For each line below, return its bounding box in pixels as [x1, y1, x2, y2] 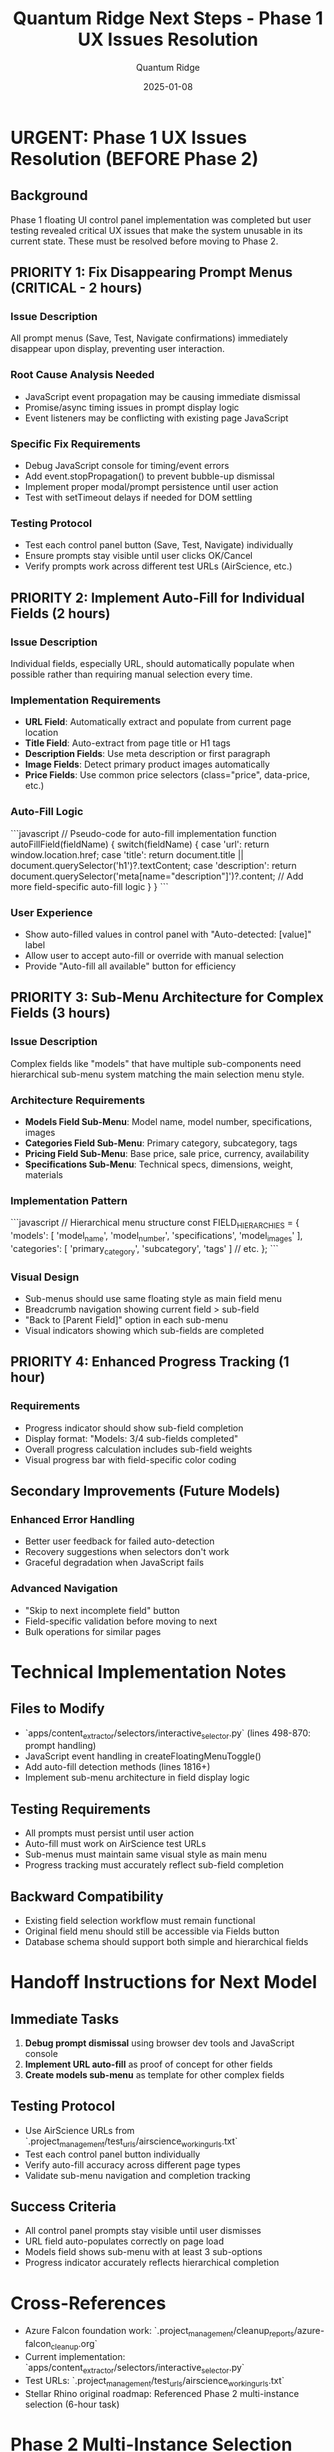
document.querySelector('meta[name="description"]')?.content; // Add [10, 870, 304, 882]
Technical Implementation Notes [10, 1660, 287, 1683]
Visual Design [10, 1270, 80, 1284]
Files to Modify [10, 1700, 105, 1717]
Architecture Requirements [10, 1093, 146, 1107]
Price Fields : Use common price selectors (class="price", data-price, [24, 769, 310, 781]
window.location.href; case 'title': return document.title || [10, 848, 244, 861]
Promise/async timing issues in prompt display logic [24, 401, 240, 413]
